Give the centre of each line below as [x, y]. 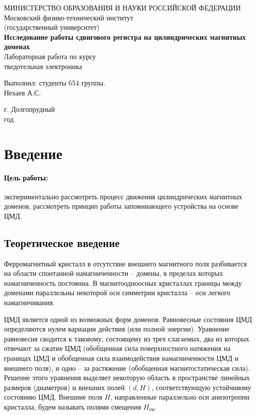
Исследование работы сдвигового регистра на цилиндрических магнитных [125, 37]
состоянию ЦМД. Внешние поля [53, 397]
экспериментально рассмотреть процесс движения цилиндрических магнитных [123, 196]
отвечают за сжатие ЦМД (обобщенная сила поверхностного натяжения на [117, 348]
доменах [17, 46]
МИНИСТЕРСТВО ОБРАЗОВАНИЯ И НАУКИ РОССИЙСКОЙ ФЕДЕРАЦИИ [123, 7]
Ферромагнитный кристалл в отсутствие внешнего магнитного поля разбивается [126, 263]
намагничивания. [29, 302]
